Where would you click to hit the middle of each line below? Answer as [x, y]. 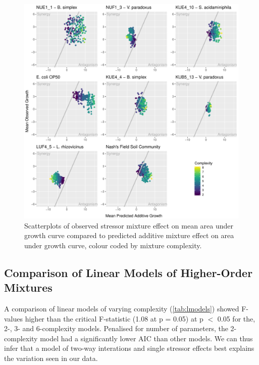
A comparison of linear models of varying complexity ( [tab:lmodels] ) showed [122, 308]
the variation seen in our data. [51, 358]
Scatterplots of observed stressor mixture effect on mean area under [129, 225]
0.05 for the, [236, 318]
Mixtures [28, 287]
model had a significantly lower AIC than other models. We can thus [146, 338]
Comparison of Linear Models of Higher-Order [128, 272]
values [14, 318]
